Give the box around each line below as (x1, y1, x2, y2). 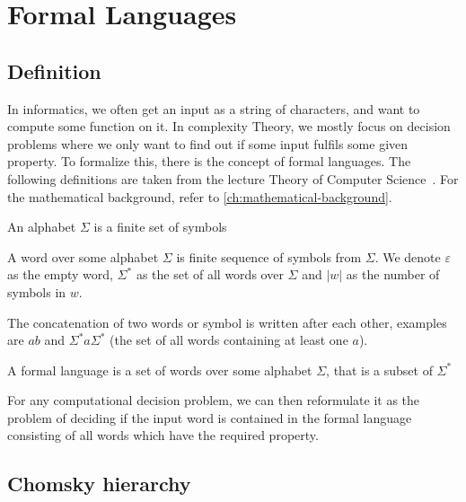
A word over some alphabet (7, 247, 159, 266)
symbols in (7, 282, 66, 301)
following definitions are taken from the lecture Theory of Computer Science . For (7, 169, 459, 188)
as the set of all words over (136, 265, 284, 284)
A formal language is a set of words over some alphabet (7, 360, 312, 379)
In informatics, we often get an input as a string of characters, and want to (7, 99, 420, 118)
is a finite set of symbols (93, 217, 227, 236)
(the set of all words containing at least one (109, 330, 348, 349)
